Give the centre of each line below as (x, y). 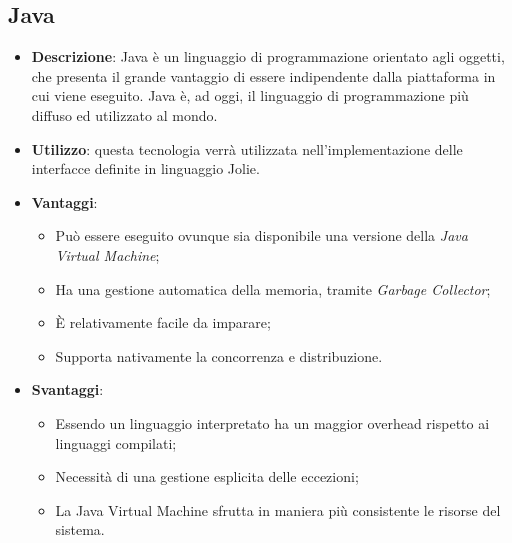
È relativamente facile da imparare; (163, 322)
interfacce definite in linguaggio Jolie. (145, 168)
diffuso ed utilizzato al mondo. (124, 114)
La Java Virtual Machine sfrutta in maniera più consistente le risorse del (278, 509)
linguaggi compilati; (116, 442)
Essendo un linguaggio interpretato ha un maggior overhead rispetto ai (272, 422)
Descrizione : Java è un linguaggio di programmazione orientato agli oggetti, (268, 56)
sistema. (80, 529)
